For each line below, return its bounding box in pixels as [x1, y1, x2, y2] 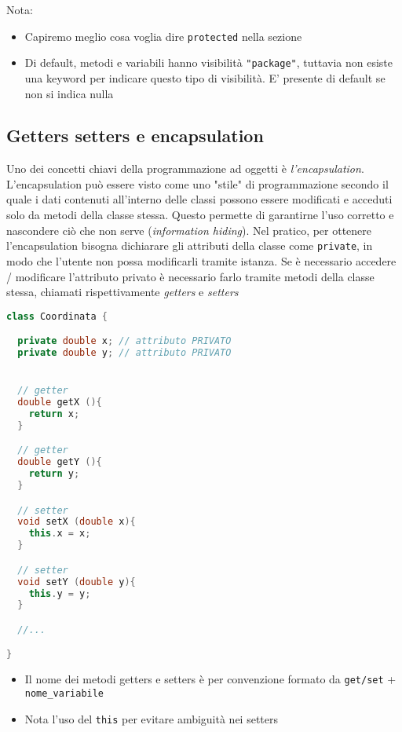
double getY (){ [17, 456, 102, 468]
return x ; [28, 408, 80, 420]
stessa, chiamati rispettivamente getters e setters [6, 284, 239, 300]
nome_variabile [24, 687, 104, 699]
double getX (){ [17, 397, 102, 408]
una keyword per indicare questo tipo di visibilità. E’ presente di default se [24, 69, 386, 86]
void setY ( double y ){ [17, 576, 136, 587]
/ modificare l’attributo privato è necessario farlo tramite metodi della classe [6, 268, 375, 284]
